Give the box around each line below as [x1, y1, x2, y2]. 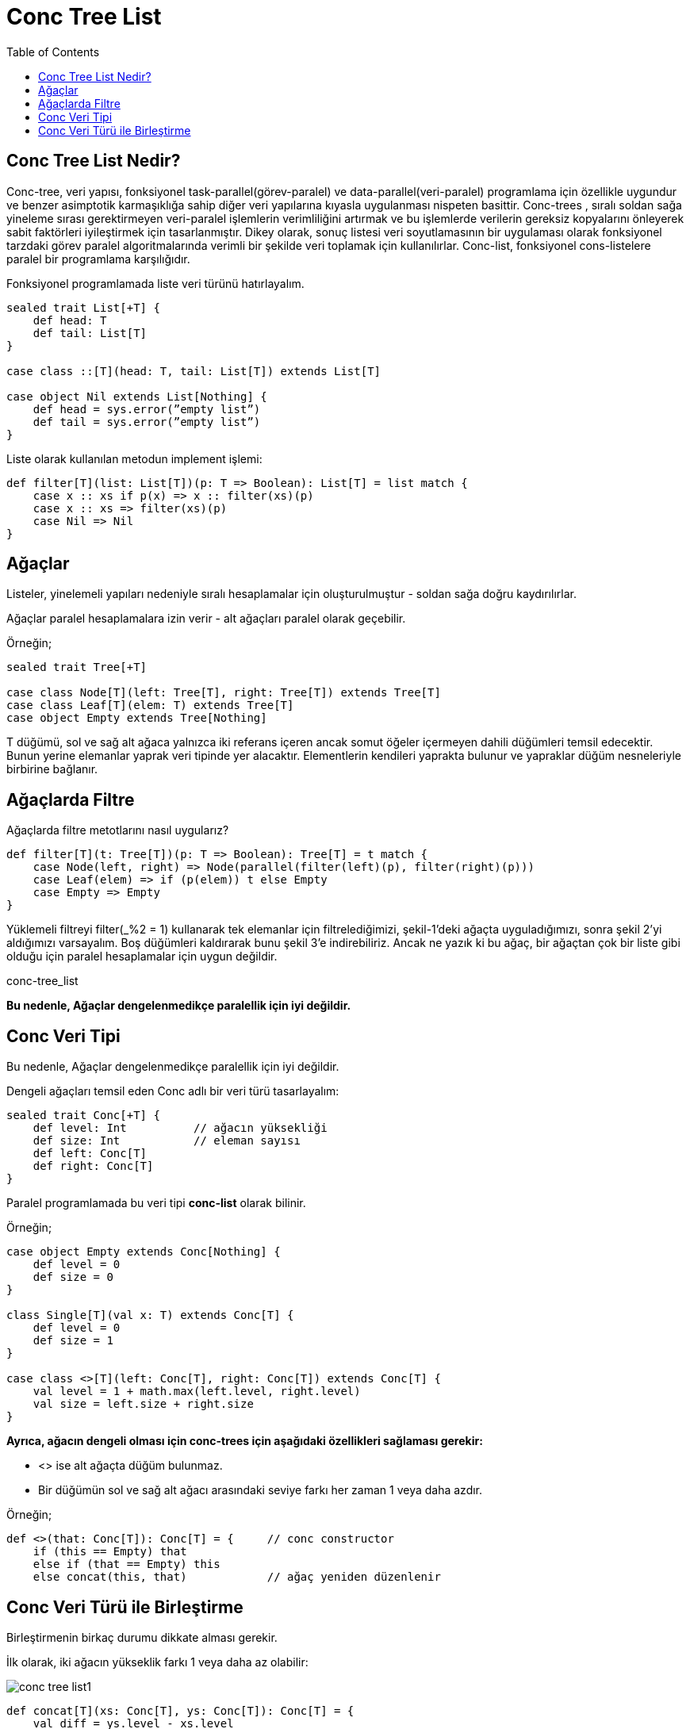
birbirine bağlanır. [6, 762, 98, 776]
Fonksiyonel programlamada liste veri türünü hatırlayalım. [6, 276, 305, 290]
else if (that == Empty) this [33, 1558, 220, 1571]
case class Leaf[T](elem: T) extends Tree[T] [6, 699, 294, 712]
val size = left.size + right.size [33, 1397, 254, 1411]
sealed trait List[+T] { [6, 301, 160, 314]
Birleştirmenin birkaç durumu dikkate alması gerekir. [6, 1630, 278, 1644]
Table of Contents [6, 44, 100, 59]
